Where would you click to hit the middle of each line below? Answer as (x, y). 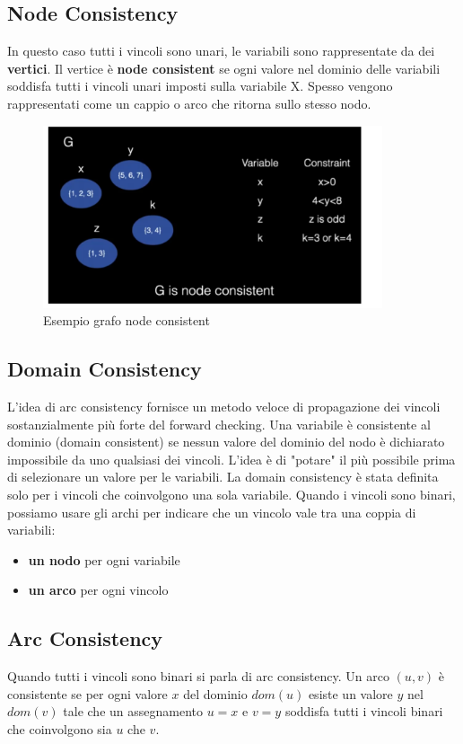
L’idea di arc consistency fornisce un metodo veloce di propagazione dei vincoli (224, 407)
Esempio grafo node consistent (127, 320)
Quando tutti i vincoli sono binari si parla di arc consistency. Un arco (198, 676)
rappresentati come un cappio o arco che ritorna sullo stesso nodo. (189, 103)
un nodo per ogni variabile (104, 559)
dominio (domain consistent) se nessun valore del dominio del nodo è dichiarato (226, 442)
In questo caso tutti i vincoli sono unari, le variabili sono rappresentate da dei (221, 51)
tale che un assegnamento (133, 711)
